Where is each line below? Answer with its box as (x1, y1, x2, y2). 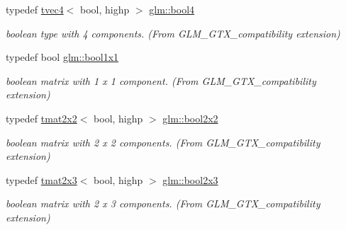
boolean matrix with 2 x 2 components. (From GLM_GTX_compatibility (6, 134, 320, 149)
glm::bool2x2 (162, 110, 218, 125)
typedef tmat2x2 (6, 110, 77, 125)
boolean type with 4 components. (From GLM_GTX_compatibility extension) (6, 25, 340, 40)
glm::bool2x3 (162, 172, 218, 187)
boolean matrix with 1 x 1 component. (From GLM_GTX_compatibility (6, 73, 316, 88)
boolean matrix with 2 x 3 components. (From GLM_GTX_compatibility (6, 196, 320, 211)
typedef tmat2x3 (6, 172, 77, 187)
